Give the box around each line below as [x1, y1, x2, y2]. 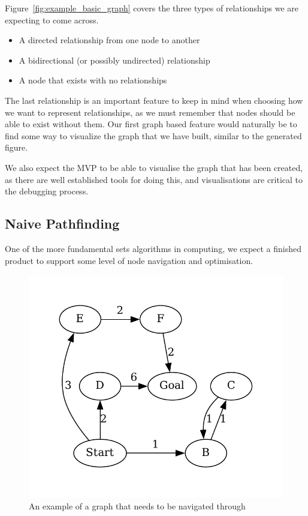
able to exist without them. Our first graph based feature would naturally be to [5, 118, 297, 130]
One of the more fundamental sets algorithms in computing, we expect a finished [5, 242, 302, 254]
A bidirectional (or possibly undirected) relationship [19, 53, 210, 66]
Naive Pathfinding [5, 214, 120, 233]
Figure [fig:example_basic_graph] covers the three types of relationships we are [5, 2, 299, 14]
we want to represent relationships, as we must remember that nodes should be [5, 106, 295, 118]
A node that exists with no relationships [19, 74, 167, 86]
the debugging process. [5, 185, 89, 197]
